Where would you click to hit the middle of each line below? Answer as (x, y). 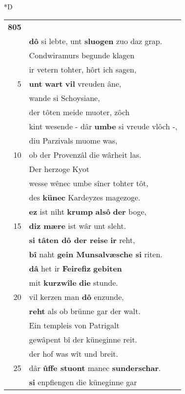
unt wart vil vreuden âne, (75, 83)
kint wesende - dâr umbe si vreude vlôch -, (103, 126)
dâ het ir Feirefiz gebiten (75, 268)
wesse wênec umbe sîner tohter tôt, (89, 183)
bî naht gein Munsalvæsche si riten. (96, 254)
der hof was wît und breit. (74, 353)
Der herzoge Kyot (59, 169)
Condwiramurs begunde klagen (82, 55)
